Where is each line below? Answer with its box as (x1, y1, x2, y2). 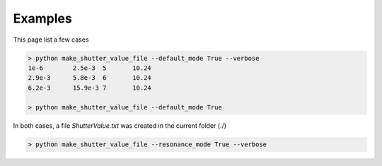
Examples (13, 11, 72, 26)
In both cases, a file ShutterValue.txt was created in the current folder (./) (13, 121, 226, 130)
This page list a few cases (13, 35, 89, 44)
